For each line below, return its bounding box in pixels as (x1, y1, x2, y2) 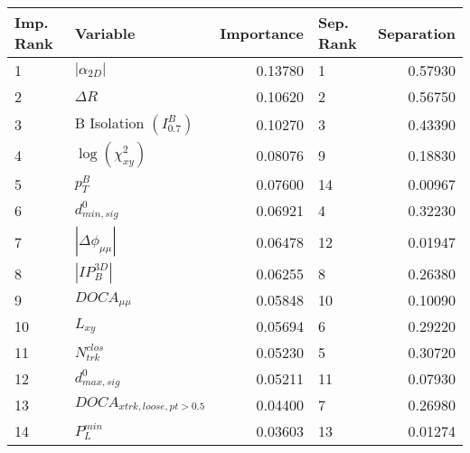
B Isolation (74, 112, 145, 133)
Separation (377, 22, 456, 43)
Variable (74, 22, 136, 43)
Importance (220, 22, 304, 43)
